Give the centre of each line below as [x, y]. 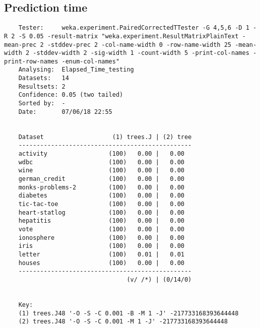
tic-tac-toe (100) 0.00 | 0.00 [101, 204]
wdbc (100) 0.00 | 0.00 [101, 162]
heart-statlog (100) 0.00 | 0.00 [101, 212]
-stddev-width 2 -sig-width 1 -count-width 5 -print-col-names [141, 53]
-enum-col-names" [91, 61]
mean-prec [20, 45]
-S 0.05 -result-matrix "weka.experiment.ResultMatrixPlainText [128, 36]
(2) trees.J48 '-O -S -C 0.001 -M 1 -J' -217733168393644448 [123, 322]
